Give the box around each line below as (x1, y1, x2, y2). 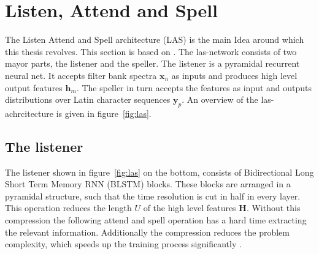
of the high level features (143, 201, 236, 214)
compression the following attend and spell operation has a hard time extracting (5, 214, 307, 226)
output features (5, 81, 63, 94)
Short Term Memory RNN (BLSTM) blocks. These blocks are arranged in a (5, 177, 291, 190)
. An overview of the (182, 93, 258, 106)
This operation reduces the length (5, 201, 132, 214)
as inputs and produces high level (171, 69, 298, 81)
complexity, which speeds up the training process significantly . (5, 237, 242, 250)
